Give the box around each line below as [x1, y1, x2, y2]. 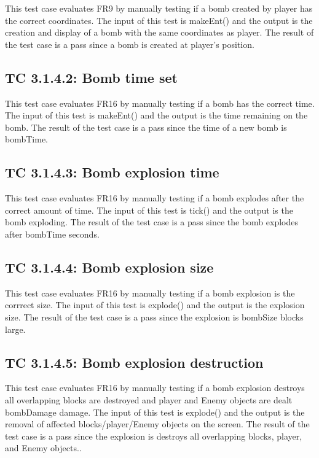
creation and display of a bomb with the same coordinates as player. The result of [5, 26, 314, 39]
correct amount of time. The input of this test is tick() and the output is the [5, 203, 293, 216]
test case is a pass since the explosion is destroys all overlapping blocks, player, [5, 429, 302, 442]
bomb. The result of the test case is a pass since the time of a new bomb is [5, 120, 287, 133]
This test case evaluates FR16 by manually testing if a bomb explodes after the [5, 192, 304, 204]
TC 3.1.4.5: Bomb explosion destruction [5, 352, 264, 371]
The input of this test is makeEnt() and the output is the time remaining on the [5, 109, 308, 122]
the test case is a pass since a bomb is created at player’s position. [5, 37, 254, 50]
